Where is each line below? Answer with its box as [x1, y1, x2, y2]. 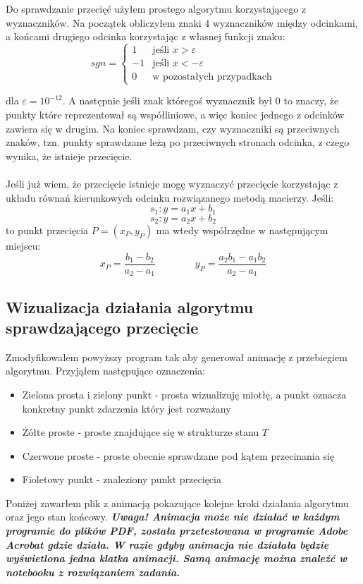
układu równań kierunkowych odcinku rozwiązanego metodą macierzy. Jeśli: [6, 190, 334, 205]
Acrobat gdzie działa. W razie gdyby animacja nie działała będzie [6, 537, 329, 552]
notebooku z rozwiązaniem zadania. [6, 564, 180, 579]
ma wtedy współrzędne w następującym [156, 223, 328, 238]
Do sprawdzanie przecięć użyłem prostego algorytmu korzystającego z [6, 1, 307, 16]
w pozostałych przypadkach [152, 72, 272, 83]
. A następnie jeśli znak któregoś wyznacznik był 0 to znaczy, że [62, 93, 339, 108]
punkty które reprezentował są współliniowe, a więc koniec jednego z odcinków [6, 107, 345, 121]
